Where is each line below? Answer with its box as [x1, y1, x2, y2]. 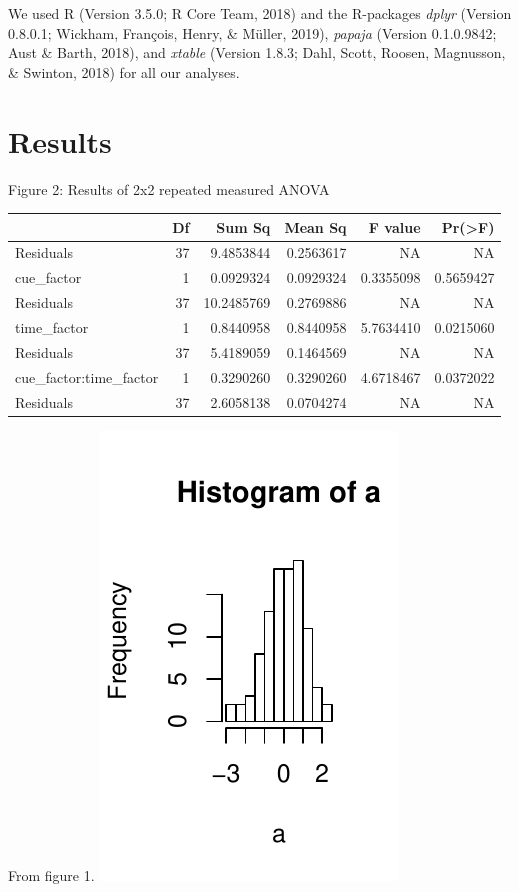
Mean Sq [284, 216, 347, 237]
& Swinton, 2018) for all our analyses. [8, 61, 240, 82]
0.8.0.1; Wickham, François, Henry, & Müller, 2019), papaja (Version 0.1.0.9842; [8, 22, 497, 43]
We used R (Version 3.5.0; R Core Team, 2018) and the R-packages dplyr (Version [8, 3, 512, 23]
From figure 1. [8, 864, 95, 885]
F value [368, 216, 421, 237]
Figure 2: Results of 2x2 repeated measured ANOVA [8, 178, 330, 199]
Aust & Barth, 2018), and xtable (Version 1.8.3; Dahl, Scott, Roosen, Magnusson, [8, 42, 506, 63]
